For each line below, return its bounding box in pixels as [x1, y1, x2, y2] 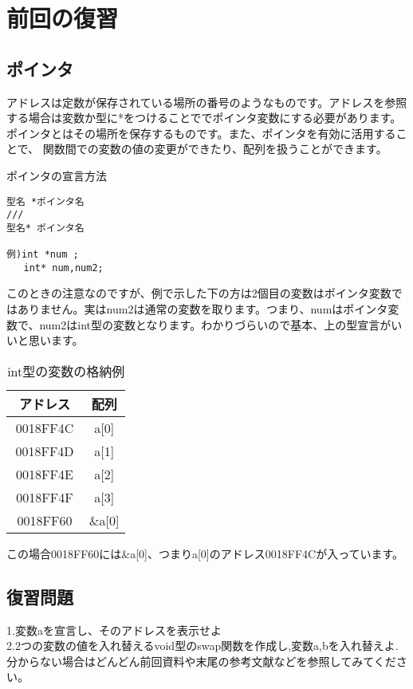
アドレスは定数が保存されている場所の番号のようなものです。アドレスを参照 [6, 93, 407, 110]
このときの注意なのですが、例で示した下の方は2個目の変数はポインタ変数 [6, 285, 391, 301]
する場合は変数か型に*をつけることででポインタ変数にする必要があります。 [6, 109, 402, 126]
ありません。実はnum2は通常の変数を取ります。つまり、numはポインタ [17, 301, 388, 317]
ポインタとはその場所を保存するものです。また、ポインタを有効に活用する [6, 124, 396, 141]
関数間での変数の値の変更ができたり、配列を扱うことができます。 [42, 140, 387, 157]
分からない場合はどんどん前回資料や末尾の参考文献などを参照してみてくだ [6, 652, 396, 669]
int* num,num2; [23, 262, 104, 274]
